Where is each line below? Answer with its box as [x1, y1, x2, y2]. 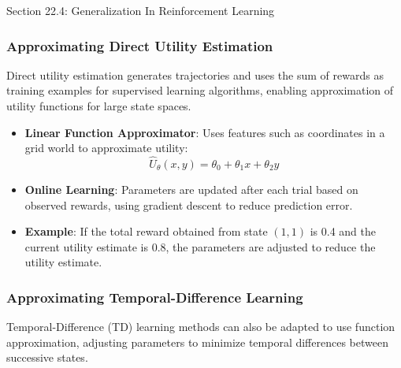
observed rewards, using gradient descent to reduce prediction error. [24, 196, 353, 213]
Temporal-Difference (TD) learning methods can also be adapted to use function [6, 318, 395, 335]
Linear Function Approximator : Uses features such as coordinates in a [24, 124, 385, 140]
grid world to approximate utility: [24, 139, 188, 156]
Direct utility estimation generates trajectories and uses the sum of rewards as [6, 66, 384, 83]
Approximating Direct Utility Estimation [6, 35, 273, 55]
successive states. [6, 349, 88, 366]
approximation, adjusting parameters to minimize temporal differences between [6, 333, 388, 350]
